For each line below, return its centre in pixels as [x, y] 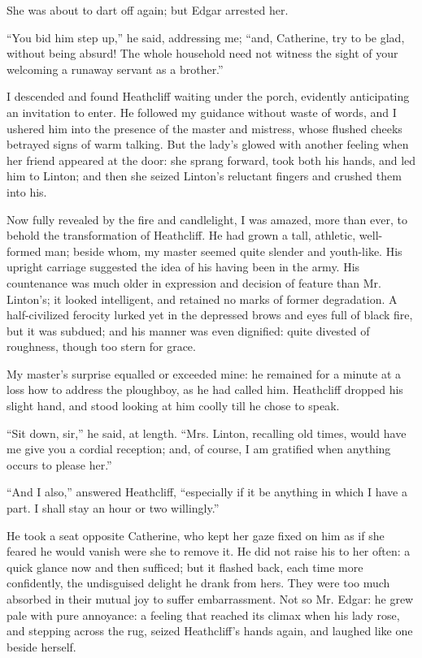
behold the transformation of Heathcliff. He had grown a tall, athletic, [181, 235]
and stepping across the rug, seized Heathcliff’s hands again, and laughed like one [210, 631]
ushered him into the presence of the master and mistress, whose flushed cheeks [204, 128]
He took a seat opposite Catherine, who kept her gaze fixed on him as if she [196, 535]
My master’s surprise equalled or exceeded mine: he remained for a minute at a [204, 373]
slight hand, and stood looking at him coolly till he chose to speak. [173, 406]
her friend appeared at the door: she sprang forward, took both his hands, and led [211, 160]
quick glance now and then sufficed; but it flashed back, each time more [185, 567]
